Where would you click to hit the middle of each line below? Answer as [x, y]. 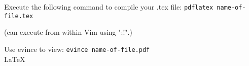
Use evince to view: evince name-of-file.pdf [77, 49]
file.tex [19, 16]
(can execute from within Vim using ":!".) [68, 32]
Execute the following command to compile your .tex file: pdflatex [109, 7]
